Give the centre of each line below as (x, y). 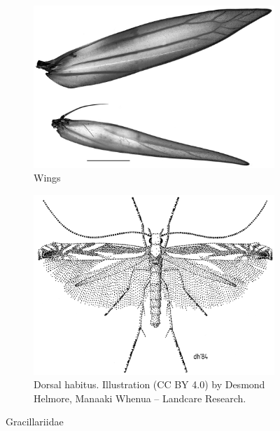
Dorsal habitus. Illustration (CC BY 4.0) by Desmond (149, 384)
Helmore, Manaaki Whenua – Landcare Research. (140, 398)
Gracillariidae (35, 422)
